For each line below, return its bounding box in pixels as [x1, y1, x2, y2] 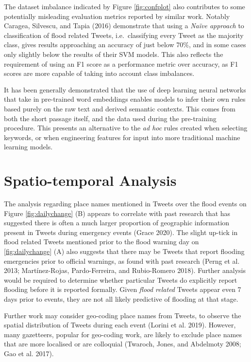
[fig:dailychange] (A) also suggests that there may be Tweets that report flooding [4, 246, 245, 256]
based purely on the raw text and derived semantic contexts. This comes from [4, 103, 235, 113]
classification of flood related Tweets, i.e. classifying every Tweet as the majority [4, 30, 244, 40]
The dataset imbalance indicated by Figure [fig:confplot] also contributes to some [4, 1, 245, 11]
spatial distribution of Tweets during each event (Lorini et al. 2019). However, [4, 320, 236, 330]
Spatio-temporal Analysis [4, 170, 177, 190]
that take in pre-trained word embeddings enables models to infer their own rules [4, 94, 246, 104]
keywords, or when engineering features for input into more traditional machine [4, 132, 240, 142]
